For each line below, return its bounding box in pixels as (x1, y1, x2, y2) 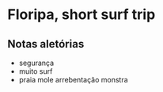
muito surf (18, 67, 53, 76)
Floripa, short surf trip (7, 6, 156, 24)
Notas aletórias (7, 37, 85, 51)
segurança (18, 58, 55, 67)
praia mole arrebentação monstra (18, 75, 128, 84)
